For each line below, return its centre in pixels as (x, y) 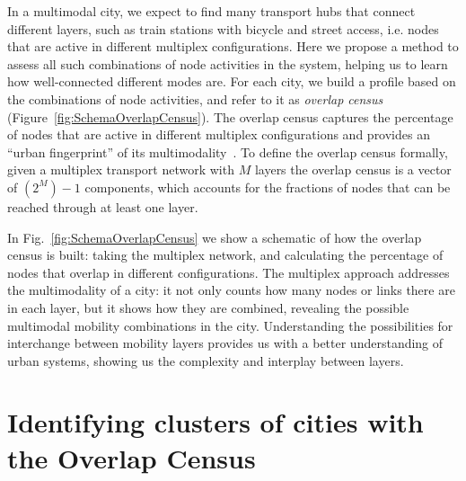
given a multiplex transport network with (121, 169)
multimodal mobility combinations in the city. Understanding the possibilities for (230, 325)
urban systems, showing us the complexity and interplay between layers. (206, 360)
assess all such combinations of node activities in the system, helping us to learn (228, 63)
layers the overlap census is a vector (353, 169)
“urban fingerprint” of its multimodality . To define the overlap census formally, (228, 151)
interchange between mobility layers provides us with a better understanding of (225, 343)
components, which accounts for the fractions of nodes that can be (268, 187)
